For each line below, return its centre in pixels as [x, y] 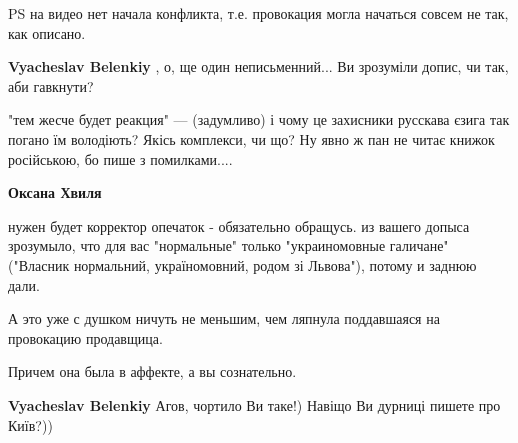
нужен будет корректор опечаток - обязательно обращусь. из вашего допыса [239, 225]
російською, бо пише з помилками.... [120, 158]
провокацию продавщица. [85, 337]
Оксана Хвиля [55, 192]
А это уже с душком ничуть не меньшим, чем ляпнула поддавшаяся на [224, 318]
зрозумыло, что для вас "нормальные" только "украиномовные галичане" [228, 245]
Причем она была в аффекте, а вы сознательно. [152, 371]
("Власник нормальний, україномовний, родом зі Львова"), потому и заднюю [242, 264]
